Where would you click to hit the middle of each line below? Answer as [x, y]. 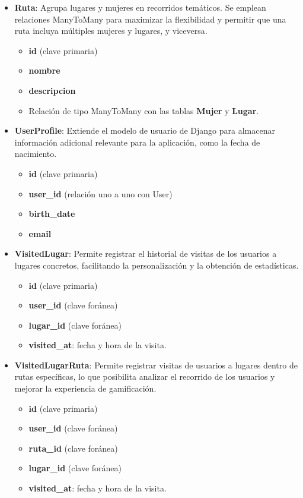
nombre [44, 70]
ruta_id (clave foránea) [73, 448]
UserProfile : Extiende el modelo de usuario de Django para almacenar [145, 130]
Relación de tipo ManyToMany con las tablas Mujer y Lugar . [144, 110]
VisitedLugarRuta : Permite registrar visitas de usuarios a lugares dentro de [156, 365]
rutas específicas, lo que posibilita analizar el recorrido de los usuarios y [145, 376]
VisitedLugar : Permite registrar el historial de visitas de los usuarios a [146, 253]
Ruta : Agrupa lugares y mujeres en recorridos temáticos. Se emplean [140, 7]
